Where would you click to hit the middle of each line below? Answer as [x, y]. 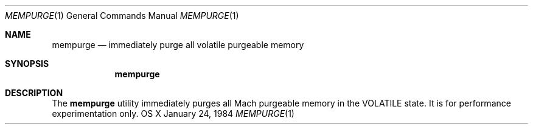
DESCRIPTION [34, 93]
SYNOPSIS [27, 64]
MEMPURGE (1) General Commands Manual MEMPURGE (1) [122, 16]
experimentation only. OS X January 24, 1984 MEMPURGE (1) [173, 113]
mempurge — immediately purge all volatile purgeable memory [178, 45]
